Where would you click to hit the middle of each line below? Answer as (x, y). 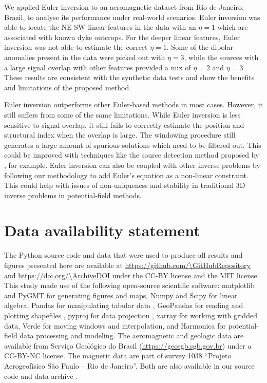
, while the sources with (221, 57)
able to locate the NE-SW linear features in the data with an (100, 27)
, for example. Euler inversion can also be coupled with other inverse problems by (132, 165)
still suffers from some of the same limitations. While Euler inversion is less (122, 114)
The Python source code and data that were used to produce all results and (123, 255)
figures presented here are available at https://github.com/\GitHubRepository (127, 265)
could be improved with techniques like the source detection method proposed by (132, 155)
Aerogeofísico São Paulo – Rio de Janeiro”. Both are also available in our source (129, 365)
